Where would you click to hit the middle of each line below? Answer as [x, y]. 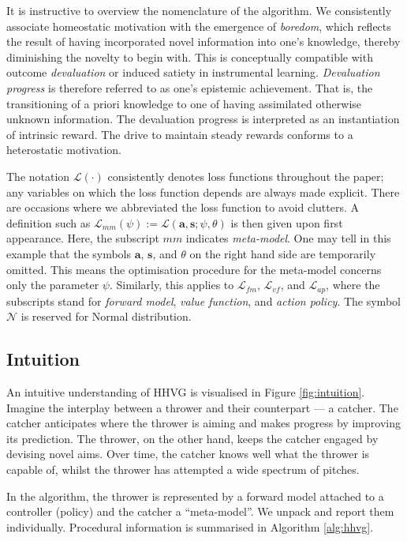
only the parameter [53, 285]
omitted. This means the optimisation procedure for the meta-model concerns [194, 269]
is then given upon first [287, 222]
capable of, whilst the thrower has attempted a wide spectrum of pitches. [183, 469]
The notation [38, 176]
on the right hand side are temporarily [283, 253]
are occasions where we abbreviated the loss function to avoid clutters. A [183, 207]
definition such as [49, 222]
